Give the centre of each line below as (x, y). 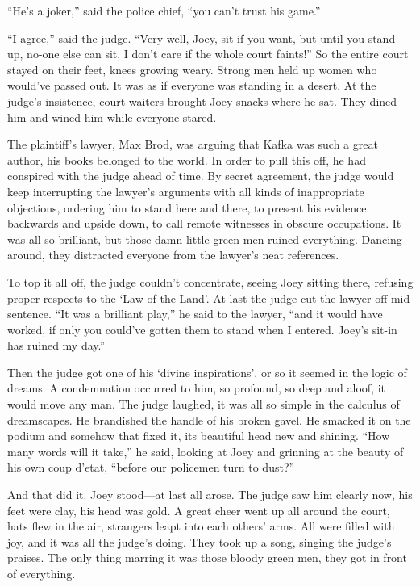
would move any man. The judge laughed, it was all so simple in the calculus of (204, 404)
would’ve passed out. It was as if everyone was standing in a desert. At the (192, 85)
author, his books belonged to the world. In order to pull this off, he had (187, 159)
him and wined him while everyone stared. (112, 117)
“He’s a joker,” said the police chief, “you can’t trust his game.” (164, 10)
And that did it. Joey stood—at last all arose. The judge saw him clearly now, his (210, 495)
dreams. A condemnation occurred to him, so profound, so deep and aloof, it (197, 388)
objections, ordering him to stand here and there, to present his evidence (187, 207)
